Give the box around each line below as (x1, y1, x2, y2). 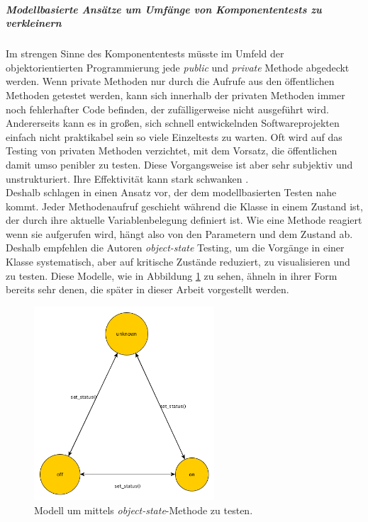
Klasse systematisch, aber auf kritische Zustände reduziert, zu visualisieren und (6, 254, 350, 269)
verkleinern (6, 16, 62, 30)
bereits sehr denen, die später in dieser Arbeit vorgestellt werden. (6, 282, 289, 297)
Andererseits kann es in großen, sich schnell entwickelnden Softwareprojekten (6, 115, 340, 130)
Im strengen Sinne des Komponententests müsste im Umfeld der (6, 46, 284, 61)
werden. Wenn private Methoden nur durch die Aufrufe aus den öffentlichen (6, 74, 335, 89)
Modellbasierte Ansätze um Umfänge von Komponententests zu (6, 1, 322, 16)
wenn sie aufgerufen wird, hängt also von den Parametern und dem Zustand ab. (6, 226, 353, 241)
